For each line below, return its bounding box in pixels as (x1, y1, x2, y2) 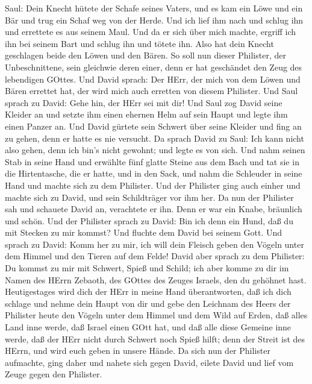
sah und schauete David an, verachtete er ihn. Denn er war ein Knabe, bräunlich (5, 203, 302, 215)
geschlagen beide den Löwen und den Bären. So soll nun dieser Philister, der (5, 49, 286, 61)
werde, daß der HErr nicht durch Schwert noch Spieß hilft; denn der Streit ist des (5, 332, 305, 345)
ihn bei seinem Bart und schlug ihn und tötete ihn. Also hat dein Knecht (5, 37, 274, 49)
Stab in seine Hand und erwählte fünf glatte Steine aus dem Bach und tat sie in (5, 155, 299, 168)
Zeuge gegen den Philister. (5, 368, 102, 380)
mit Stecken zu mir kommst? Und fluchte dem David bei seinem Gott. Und (5, 226, 282, 239)
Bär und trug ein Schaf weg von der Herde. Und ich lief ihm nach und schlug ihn (5, 13, 304, 26)
